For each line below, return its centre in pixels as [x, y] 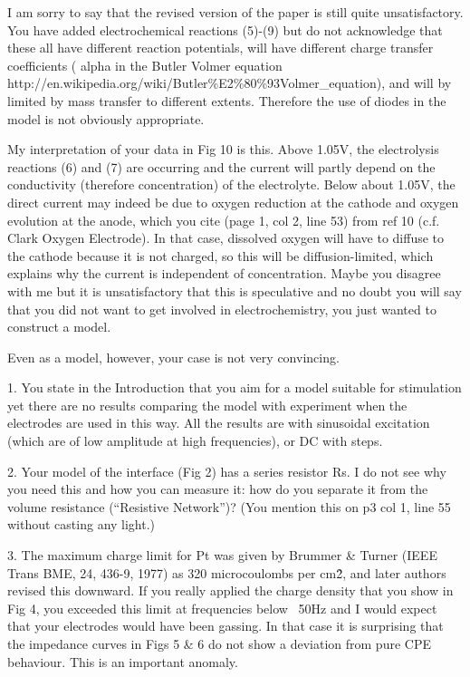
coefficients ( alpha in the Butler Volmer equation [145, 65]
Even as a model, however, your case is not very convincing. [173, 357]
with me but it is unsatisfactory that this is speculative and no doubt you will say [235, 290]
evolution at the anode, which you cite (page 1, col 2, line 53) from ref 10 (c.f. [224, 220]
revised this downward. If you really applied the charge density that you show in [230, 590]
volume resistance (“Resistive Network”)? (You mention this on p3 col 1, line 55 [229, 506]
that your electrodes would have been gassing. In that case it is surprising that [225, 626]
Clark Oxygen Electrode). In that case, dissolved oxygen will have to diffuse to [226, 238]
